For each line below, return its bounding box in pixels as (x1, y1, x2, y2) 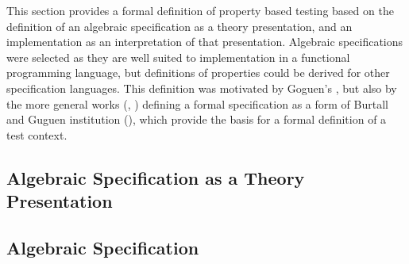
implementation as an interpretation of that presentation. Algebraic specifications (6, 33, 403, 50)
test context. (6, 126, 68, 143)
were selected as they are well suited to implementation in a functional (6, 48, 350, 65)
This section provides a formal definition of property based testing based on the (6, 2, 394, 18)
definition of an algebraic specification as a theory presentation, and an (6, 17, 353, 34)
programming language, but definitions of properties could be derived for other (6, 64, 390, 81)
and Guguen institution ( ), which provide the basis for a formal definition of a (6, 111, 387, 128)
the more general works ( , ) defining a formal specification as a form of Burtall (6, 95, 388, 112)
